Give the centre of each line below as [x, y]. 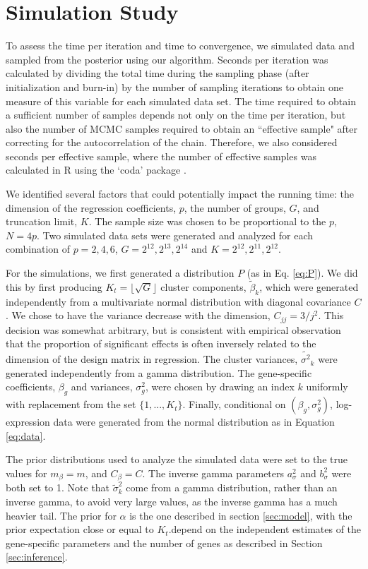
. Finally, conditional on [234, 404]
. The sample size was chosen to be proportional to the [207, 221]
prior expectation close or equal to [80, 529]
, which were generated [309, 286]
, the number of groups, [235, 207]
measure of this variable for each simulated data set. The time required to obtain [181, 101]
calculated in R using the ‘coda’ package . [96, 170]
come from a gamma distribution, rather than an [232, 487]
